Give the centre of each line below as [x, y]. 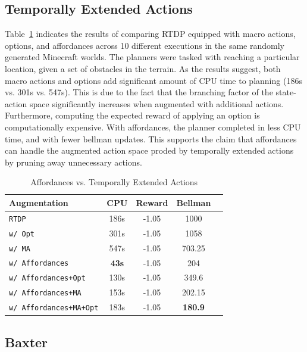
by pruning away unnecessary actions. [73, 162]
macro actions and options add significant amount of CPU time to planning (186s [153, 80]
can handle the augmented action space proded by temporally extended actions [149, 150]
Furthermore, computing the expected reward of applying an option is [132, 115]
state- [286, 92]
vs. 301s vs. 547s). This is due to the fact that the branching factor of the [139, 92]
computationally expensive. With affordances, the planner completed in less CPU [153, 127]
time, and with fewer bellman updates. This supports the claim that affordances [151, 138]
